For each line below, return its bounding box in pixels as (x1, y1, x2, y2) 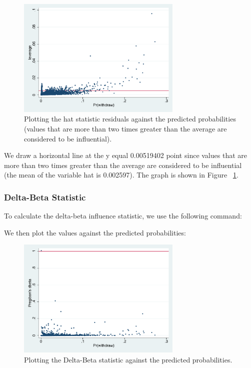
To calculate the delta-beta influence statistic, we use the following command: (4, 210, 242, 221)
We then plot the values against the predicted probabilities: (4, 227, 186, 237)
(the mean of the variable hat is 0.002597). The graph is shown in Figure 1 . (4, 169, 238, 180)
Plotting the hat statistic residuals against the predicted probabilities (24, 113, 236, 124)
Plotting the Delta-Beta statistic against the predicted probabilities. (24, 354, 232, 364)
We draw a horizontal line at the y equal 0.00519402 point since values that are (4, 150, 247, 160)
